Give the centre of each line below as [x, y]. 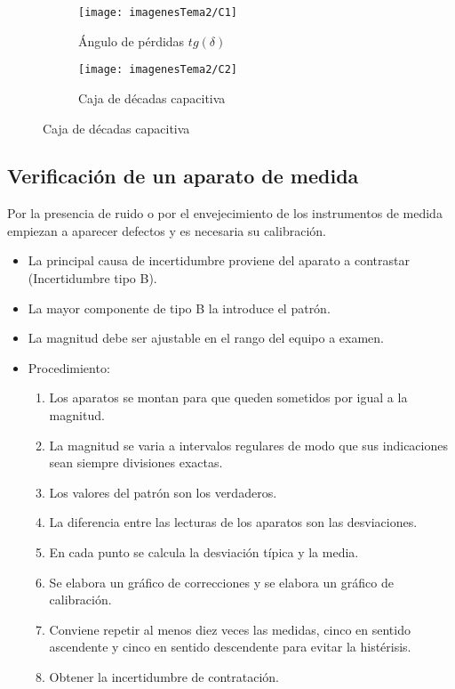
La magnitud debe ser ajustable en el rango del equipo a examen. [206, 338]
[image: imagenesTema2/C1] [158, 12]
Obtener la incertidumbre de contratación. [164, 676]
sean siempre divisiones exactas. [136, 462]
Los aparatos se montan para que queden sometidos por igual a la [228, 397]
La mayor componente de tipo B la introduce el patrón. [179, 308]
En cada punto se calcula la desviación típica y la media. [204, 552]
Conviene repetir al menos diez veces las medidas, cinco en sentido [230, 629]
